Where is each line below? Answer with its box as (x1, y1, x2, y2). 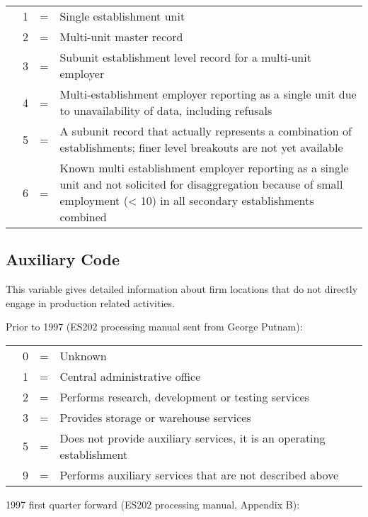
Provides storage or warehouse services (59, 408, 251, 426)
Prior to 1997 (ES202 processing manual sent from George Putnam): (6, 319, 303, 334)
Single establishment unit (59, 8, 185, 24)
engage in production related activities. (6, 295, 175, 310)
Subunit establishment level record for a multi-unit (59, 49, 311, 65)
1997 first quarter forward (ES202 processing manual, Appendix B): (6, 496, 300, 511)
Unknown (59, 347, 107, 364)
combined (59, 209, 107, 225)
